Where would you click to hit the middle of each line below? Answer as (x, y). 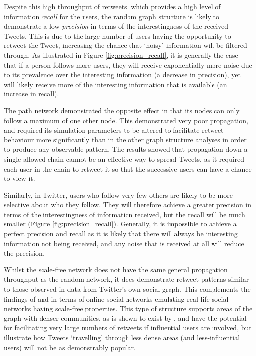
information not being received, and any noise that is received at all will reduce (124, 243)
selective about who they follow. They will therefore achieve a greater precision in (128, 204)
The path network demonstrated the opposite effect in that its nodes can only (122, 110)
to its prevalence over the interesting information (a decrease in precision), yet (122, 74)
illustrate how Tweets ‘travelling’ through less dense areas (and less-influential (122, 337)
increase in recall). (32, 94)
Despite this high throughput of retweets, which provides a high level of (112, 6)
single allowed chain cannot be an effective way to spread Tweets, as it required (124, 158)
